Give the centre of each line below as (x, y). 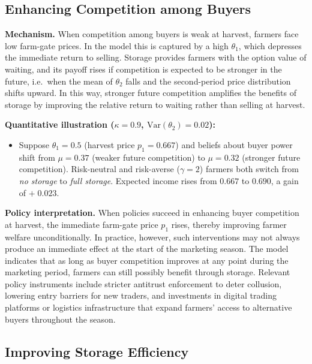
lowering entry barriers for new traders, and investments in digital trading (141, 295)
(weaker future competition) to (148, 157)
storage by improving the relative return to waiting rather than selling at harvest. (155, 104)
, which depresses (270, 45)
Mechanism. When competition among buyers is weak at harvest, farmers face (152, 34)
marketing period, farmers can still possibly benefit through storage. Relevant (148, 272)
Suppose (34, 144)
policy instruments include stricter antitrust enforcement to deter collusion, (143, 283)
